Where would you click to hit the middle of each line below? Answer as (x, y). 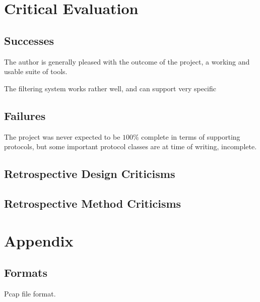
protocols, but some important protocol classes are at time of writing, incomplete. (131, 146)
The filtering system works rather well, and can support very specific (110, 88)
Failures (25, 115)
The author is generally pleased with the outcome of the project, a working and (127, 61)
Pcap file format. (30, 293)
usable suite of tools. (36, 71)
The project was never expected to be (62, 136)
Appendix (39, 240)
